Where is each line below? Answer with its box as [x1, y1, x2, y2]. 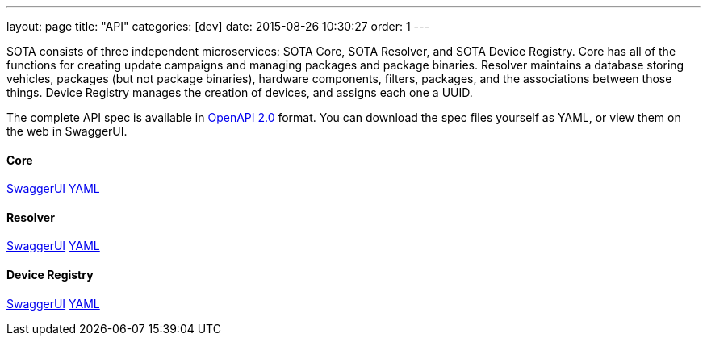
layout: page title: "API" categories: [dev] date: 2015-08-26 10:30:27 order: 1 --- [6, 19, 429, 33]
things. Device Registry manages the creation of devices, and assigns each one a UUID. [6, 85, 473, 99]
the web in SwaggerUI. [6, 124, 128, 138]
